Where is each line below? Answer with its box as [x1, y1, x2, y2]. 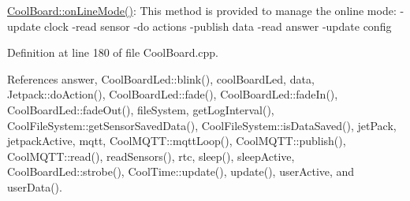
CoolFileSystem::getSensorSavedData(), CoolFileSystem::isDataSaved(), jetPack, [7, 117, 397, 133]
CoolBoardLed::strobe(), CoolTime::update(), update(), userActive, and [7, 163, 355, 180]
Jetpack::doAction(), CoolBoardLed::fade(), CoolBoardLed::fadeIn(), [7, 86, 338, 102]
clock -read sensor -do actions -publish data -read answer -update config [44, 17, 392, 34]
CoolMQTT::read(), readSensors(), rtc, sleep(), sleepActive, [7, 147, 295, 164]
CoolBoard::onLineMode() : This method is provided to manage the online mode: [7, 2, 397, 18]
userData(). [7, 178, 62, 195]
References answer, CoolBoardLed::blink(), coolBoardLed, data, [7, 70, 315, 87]
